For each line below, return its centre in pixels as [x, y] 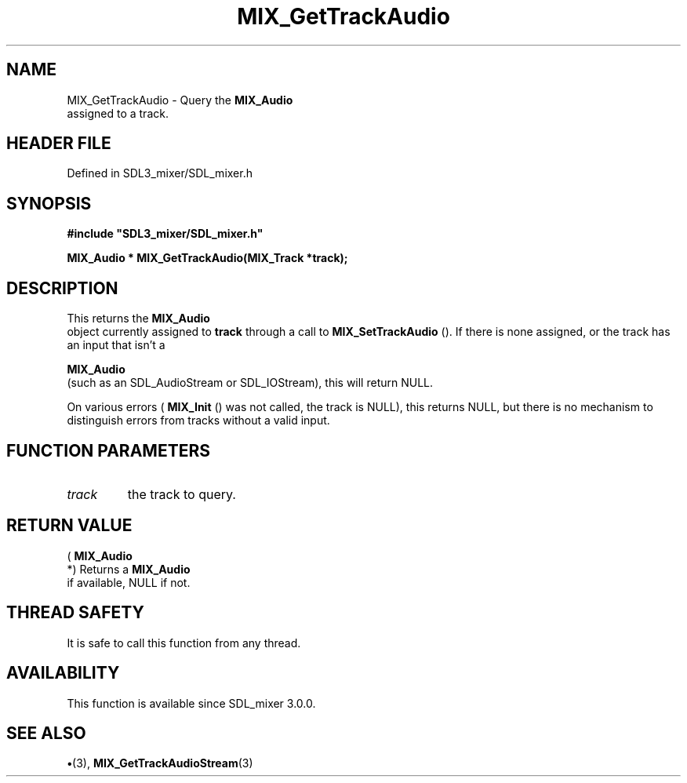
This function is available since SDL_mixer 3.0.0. [191, 703]
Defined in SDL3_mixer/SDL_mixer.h [160, 173]
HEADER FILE [59, 144]
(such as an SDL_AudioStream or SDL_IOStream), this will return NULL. [250, 383]
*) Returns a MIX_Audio [129, 569]
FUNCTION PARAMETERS [108, 450]
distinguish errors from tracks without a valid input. [198, 421]
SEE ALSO [46, 733]
